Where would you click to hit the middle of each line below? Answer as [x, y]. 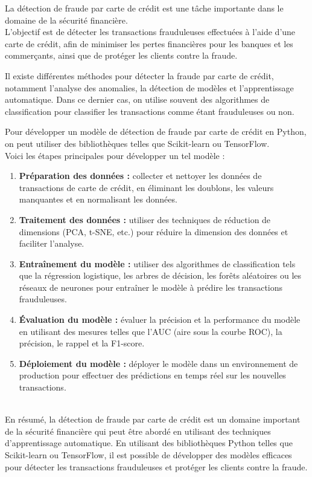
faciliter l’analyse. [52, 243]
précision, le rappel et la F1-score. [82, 343]
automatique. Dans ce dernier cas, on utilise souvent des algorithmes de [137, 99]
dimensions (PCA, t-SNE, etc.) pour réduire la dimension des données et [154, 231]
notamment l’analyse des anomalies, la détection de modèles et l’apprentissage [149, 87]
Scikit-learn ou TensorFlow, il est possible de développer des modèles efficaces [148, 455]
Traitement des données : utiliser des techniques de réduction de [145, 219]
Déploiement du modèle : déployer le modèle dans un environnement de [158, 363]
